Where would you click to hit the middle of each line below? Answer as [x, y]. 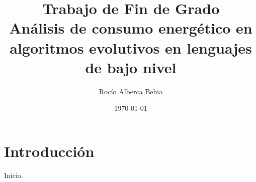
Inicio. [14, 175]
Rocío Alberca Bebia [131, 91]
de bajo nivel [131, 67]
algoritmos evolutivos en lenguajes [131, 47]
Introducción [49, 151]
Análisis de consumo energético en [131, 28]
